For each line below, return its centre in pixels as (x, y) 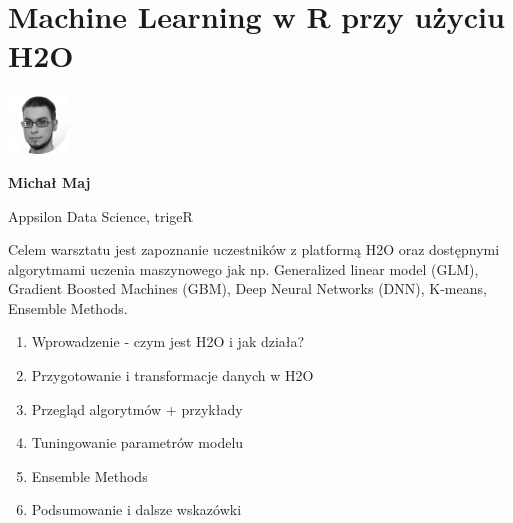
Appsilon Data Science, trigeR (100, 215)
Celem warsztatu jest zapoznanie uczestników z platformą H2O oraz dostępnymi (254, 249)
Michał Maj (49, 181)
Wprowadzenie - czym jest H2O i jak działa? (168, 341)
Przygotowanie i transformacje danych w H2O (172, 375)
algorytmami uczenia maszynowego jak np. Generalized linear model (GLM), (243, 268)
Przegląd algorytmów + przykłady (137, 408)
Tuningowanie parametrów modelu (137, 442)
